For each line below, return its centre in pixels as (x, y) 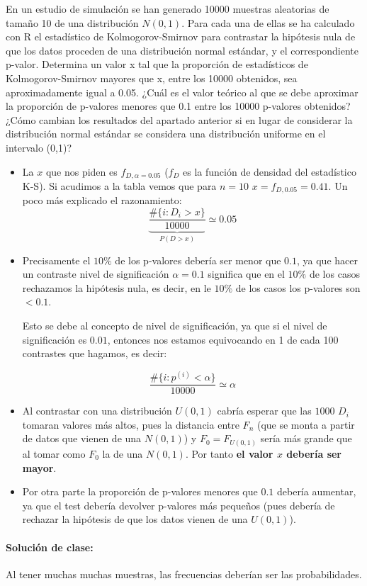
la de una (123, 453)
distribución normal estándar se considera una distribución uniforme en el (166, 134)
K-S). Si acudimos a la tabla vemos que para (119, 185)
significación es (55, 339)
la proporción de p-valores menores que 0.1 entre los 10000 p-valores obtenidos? (178, 106)
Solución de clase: (50, 547)
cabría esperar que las (264, 411)
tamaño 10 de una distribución (72, 22)
